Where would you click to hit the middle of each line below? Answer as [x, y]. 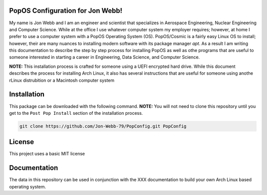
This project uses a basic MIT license [47, 154]
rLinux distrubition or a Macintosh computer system [62, 80]
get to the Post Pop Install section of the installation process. [76, 113]
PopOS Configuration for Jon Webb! [66, 11]
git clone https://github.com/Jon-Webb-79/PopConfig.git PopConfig [103, 126]
